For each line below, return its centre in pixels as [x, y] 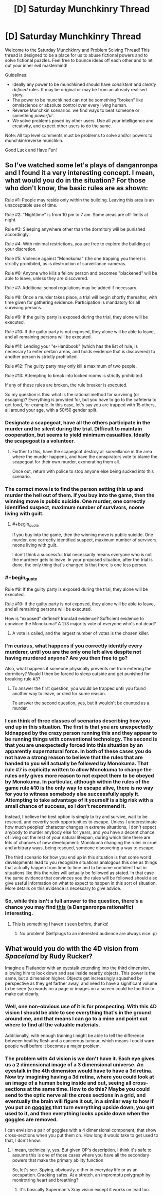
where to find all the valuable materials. [53, 1025]
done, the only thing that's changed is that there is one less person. [80, 565]
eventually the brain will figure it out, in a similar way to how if [80, 1101]
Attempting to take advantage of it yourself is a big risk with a [79, 800]
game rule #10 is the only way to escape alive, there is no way [79, 788]
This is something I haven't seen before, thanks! [60, 924]
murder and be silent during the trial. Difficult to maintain [73, 429]
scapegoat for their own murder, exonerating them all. [66, 462]
